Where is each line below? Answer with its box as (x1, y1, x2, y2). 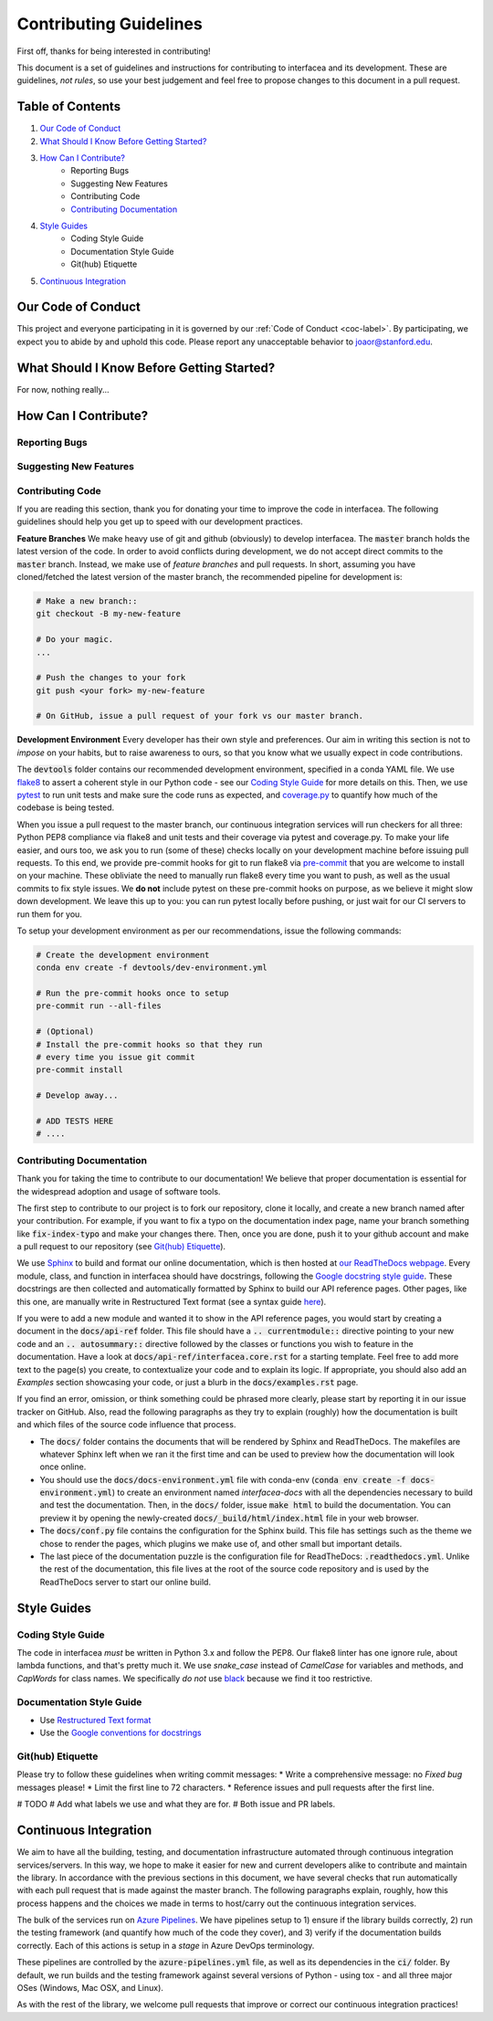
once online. (39, 1461, 87, 1472)
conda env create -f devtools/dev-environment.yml (36, 963, 268, 973)
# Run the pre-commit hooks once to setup (36, 988, 229, 999)
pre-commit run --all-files (36, 1001, 162, 1011)
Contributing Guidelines (16, 14, 203, 34)
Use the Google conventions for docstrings (39, 1727, 202, 1739)
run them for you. (16, 909, 82, 920)
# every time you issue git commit (36, 1052, 195, 1063)
